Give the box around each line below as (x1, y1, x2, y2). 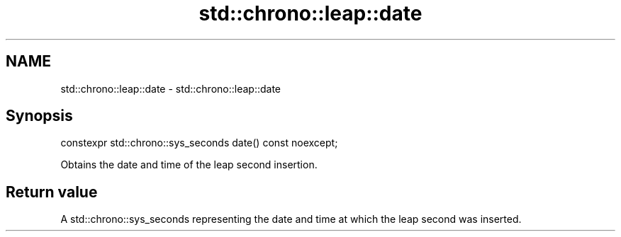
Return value (6, 183, 98, 201)
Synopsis (6, 107, 73, 125)
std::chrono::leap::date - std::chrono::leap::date (60, 82, 281, 95)
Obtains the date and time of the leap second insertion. (60, 158, 318, 171)
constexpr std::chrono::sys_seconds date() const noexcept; (60, 137, 338, 149)
